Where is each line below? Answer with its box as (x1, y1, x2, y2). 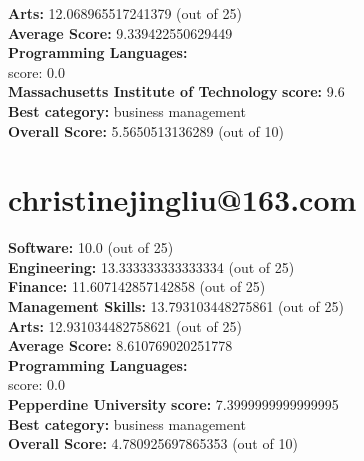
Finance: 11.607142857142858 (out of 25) (8, 276, 266, 297)
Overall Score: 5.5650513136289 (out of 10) (8, 120, 284, 141)
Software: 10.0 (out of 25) (8, 237, 174, 258)
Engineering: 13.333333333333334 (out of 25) (8, 256, 295, 277)
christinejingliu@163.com (8, 179, 357, 220)
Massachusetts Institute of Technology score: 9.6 (8, 81, 345, 102)
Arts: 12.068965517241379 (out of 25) (8, 3, 242, 23)
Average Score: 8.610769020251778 (8, 335, 233, 356)
